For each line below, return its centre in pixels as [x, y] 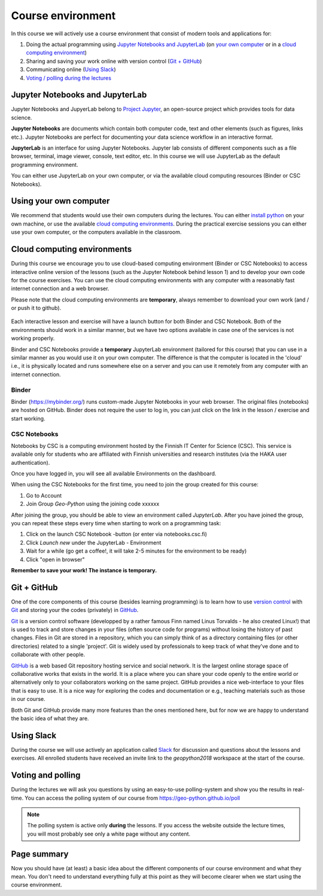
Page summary [40, 854]
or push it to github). [36, 308]
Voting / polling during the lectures [69, 78]
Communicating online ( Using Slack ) [71, 69]
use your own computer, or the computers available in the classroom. [96, 232]
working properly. [33, 339]
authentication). [31, 462]
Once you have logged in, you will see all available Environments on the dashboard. [114, 474]
